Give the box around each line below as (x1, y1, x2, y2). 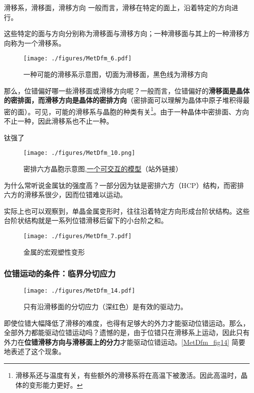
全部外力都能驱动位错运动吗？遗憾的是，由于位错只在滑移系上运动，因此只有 (4, 327, 250, 337)
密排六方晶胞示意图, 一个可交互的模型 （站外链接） (23, 163, 182, 173)
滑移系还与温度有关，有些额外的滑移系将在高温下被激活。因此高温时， (15, 370, 241, 380)
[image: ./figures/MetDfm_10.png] (23, 150, 136, 157)
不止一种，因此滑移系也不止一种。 (4, 116, 113, 126)
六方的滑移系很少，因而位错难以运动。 (4, 189, 127, 200)
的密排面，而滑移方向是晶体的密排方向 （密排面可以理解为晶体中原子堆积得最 (4, 95, 250, 105)
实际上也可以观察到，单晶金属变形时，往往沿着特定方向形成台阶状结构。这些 (4, 206, 250, 216)
